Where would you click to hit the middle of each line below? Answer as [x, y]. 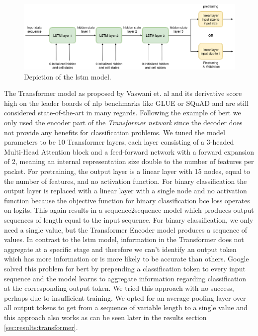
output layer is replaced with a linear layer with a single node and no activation [126, 191]
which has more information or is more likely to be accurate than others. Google [127, 259]
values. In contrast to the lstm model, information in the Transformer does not [124, 239]
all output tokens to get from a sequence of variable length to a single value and [126, 307]
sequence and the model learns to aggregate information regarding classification [125, 278]
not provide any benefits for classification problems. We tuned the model [115, 132]
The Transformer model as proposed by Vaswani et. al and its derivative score [123, 93]
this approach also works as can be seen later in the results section [105, 317]
